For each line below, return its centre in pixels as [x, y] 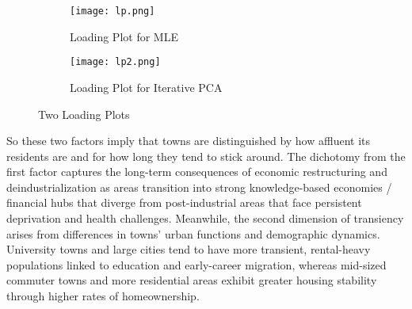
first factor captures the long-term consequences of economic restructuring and [197, 172]
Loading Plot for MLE [124, 36]
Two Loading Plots [84, 114]
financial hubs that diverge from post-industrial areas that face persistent [184, 202]
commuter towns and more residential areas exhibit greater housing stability [192, 280]
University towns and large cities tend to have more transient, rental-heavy [189, 249]
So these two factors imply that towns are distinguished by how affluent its [189, 141]
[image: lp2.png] [115, 62]
